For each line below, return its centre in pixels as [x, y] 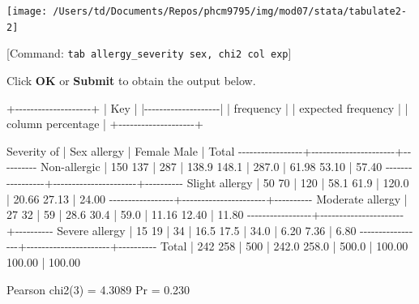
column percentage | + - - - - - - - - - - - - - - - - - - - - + [105, 124]
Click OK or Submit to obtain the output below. [131, 80]
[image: [27, 11]
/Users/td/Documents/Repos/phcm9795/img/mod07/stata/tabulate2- [230, 11]
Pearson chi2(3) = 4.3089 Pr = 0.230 [98, 289]
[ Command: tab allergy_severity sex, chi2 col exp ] [149, 53]
